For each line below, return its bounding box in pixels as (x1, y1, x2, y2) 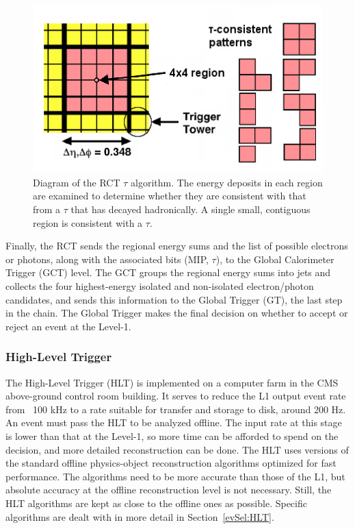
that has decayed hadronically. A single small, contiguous (70, 202, 311, 217)
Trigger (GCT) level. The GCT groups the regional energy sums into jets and (5, 265, 331, 280)
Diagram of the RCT (33, 175, 120, 189)
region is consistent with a (33, 215, 143, 230)
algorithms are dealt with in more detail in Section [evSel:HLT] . (5, 509, 274, 524)
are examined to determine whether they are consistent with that (33, 188, 306, 203)
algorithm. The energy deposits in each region (131, 175, 323, 189)
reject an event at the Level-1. (5, 319, 131, 333)
